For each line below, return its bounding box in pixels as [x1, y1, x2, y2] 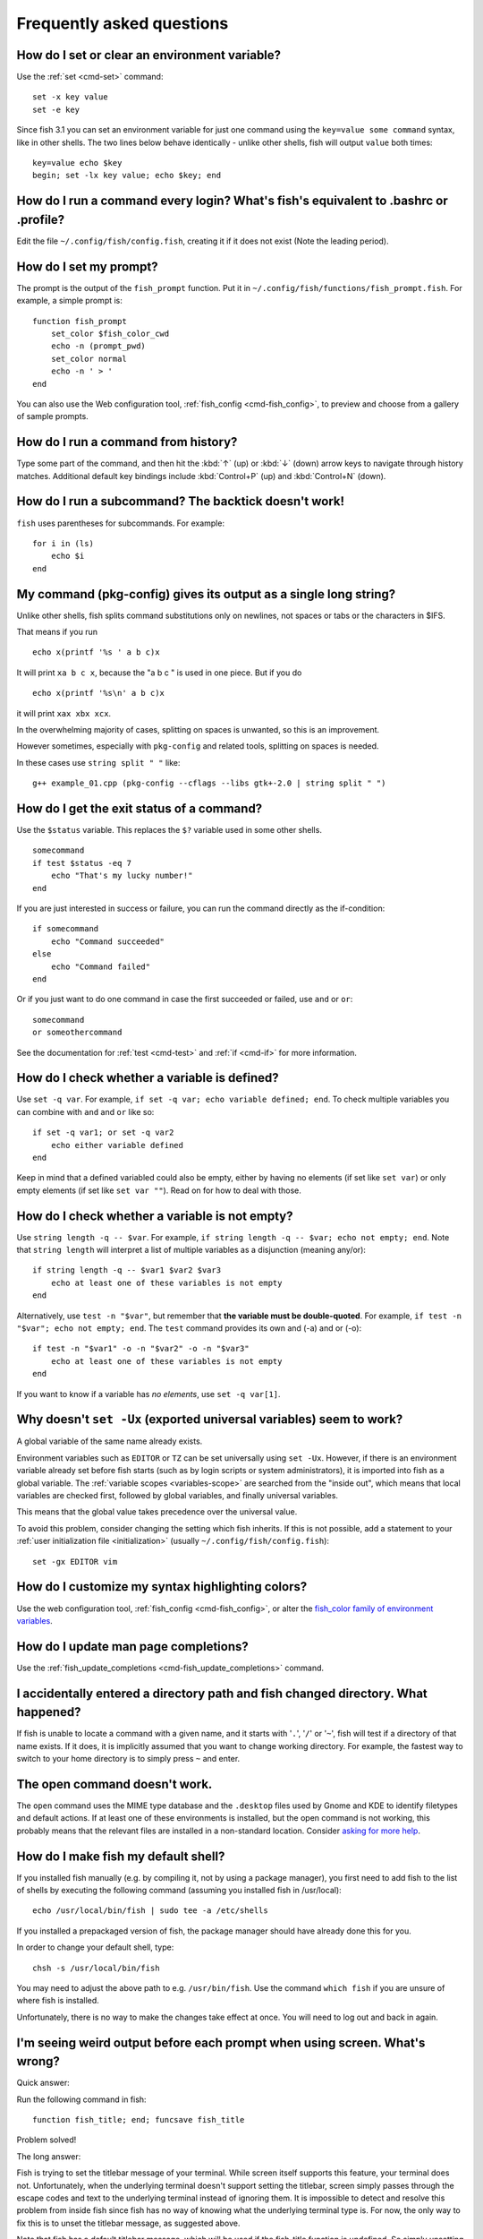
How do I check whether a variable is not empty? [16, 1208, 293, 1223]
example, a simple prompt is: [16, 296, 123, 306]
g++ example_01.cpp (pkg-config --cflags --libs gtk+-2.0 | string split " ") [32, 778, 386, 788]
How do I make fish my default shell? [16, 1849, 225, 1864]
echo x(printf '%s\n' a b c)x [32, 688, 165, 699]
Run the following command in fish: [16, 2094, 147, 2105]
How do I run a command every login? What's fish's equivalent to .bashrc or [16, 193, 449, 209]
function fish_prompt [32, 316, 127, 326]
